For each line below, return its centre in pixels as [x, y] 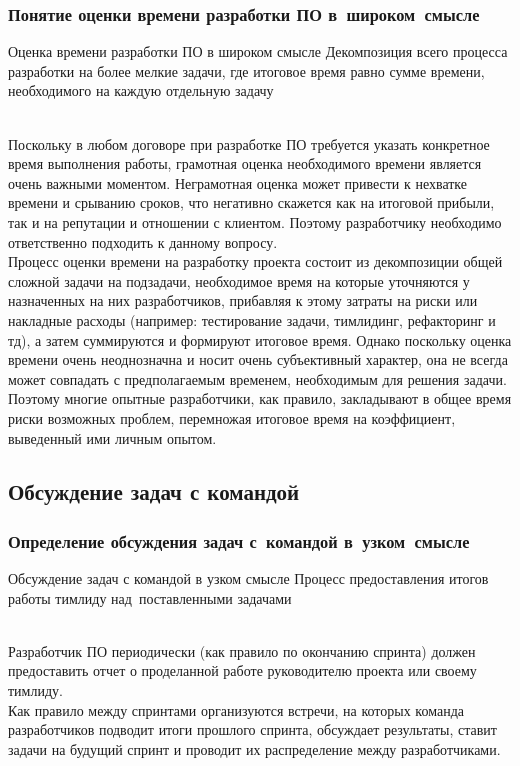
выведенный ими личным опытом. [112, 437]
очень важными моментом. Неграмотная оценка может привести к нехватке [238, 182]
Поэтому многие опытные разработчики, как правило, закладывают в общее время [260, 398]
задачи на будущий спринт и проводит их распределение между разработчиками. [254, 748]
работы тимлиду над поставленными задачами [150, 597]
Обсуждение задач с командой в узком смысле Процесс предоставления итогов [248, 578]
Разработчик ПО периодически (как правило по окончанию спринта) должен [242, 650]
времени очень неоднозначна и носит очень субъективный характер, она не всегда [258, 359]
